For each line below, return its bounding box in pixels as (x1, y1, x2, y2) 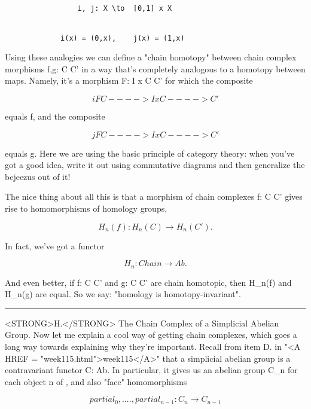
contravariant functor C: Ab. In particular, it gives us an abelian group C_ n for (5, 364, 298, 376)
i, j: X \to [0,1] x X (77, 4, 172, 13)
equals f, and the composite (5, 110, 105, 123)
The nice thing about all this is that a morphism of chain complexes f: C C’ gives (5, 190, 303, 203)
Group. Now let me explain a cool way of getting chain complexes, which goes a (5, 328, 297, 341)
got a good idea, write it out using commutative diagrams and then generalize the (5, 158, 305, 171)
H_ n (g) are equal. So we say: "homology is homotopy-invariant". (5, 288, 241, 300)
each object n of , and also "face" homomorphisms (5, 375, 187, 387)
